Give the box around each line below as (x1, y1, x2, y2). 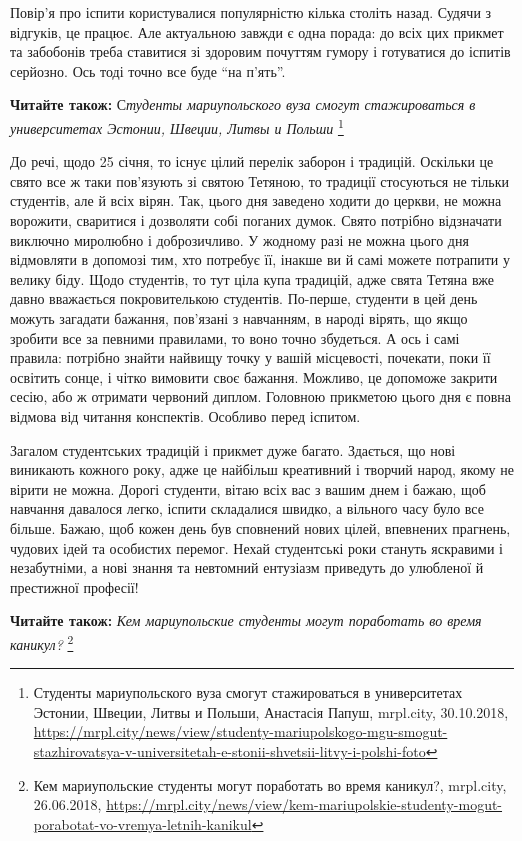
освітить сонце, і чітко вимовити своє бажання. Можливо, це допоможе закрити (10, 366, 498, 387)
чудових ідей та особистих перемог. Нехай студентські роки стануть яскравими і (10, 537, 503, 558)
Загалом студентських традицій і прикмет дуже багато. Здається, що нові (10, 439, 456, 460)
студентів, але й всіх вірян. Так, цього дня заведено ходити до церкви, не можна (10, 190, 502, 211)
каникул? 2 (10, 630, 74, 654)
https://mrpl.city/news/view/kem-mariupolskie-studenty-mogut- (106, 794, 503, 815)
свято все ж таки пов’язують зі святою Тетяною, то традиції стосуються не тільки (10, 170, 509, 191)
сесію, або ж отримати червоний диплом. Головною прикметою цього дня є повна (10, 386, 511, 407)
